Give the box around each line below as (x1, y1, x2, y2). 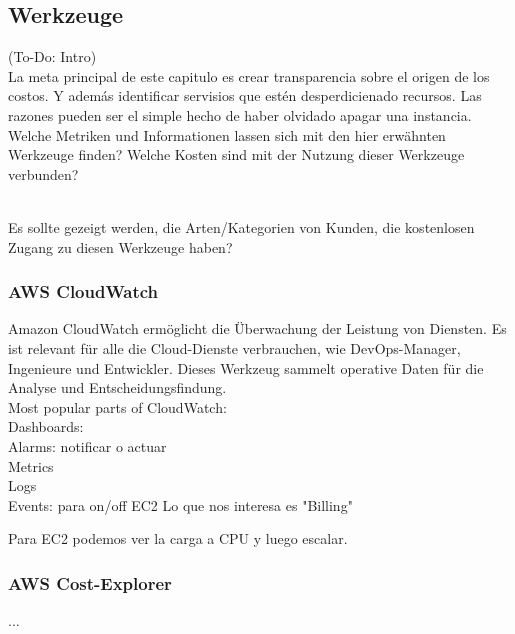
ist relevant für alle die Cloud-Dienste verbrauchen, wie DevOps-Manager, (8, 337, 461, 358)
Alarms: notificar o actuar (8, 435, 167, 456)
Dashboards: (8, 416, 84, 437)
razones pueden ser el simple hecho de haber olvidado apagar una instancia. (8, 104, 472, 125)
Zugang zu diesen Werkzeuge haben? (8, 236, 233, 257)
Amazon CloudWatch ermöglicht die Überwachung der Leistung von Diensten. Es (8, 318, 507, 339)
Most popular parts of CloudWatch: (8, 396, 227, 417)
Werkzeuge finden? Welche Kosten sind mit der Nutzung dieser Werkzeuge (8, 144, 465, 165)
